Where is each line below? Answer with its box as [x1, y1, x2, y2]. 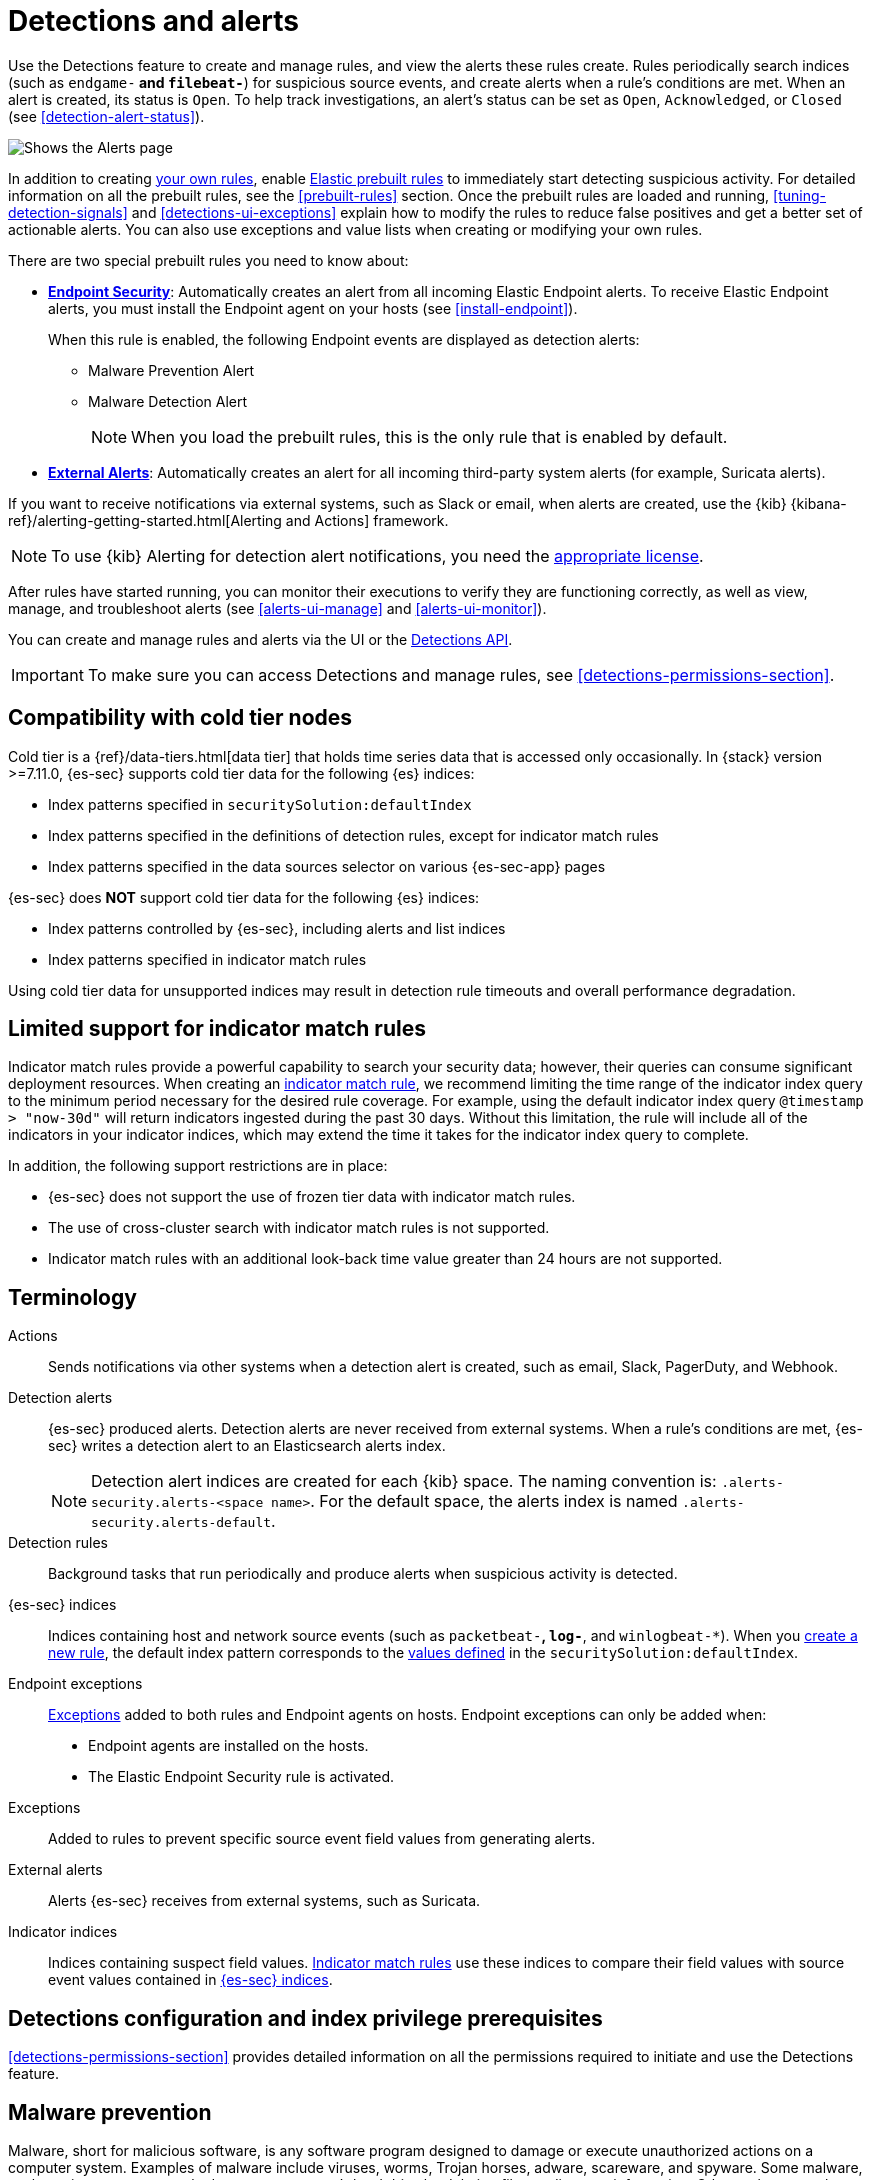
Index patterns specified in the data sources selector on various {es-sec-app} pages [48, 857, 606, 875]
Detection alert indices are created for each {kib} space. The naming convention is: [91, 1471, 717, 1492]
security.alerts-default [91, 1515, 272, 1531]
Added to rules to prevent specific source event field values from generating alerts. [48, 1830, 596, 1848]
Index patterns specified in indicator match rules [48, 950, 367, 968]
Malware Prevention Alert [88, 361, 255, 379]
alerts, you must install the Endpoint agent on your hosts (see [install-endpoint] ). [48, 299, 578, 317]
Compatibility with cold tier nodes [8, 705, 353, 731]
